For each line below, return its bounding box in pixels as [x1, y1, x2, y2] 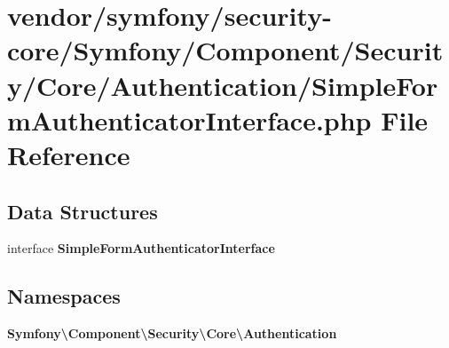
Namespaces [7, 282, 121, 310]
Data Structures [7, 197, 158, 225]
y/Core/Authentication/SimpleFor [7, 67, 438, 103]
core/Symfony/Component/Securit [7, 32, 444, 68]
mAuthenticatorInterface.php [7, 101, 372, 138]
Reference [7, 136, 130, 172]
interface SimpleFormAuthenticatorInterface [7, 239, 275, 257]
